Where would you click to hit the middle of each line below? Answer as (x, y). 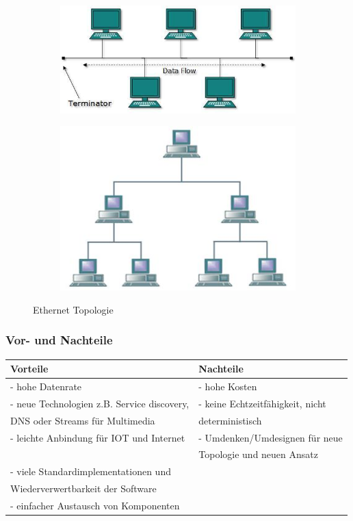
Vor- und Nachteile (59, 340)
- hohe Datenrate (46, 386)
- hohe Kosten (228, 386)
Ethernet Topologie (73, 309)
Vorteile (29, 369)
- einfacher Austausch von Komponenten (95, 505)
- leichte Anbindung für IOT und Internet (98, 437)
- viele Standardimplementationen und (91, 471)
